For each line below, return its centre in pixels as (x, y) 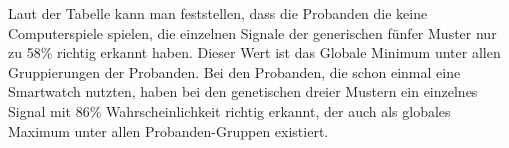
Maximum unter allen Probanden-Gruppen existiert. (168, 130)
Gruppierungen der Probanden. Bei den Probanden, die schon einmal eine (234, 71)
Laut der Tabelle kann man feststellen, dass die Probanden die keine (218, 13)
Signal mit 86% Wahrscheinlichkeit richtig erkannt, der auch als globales (229, 110)
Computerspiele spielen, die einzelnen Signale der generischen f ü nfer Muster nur (252, 32)
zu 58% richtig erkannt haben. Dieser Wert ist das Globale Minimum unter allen (254, 52)
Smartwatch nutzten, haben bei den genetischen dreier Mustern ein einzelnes (243, 91)
